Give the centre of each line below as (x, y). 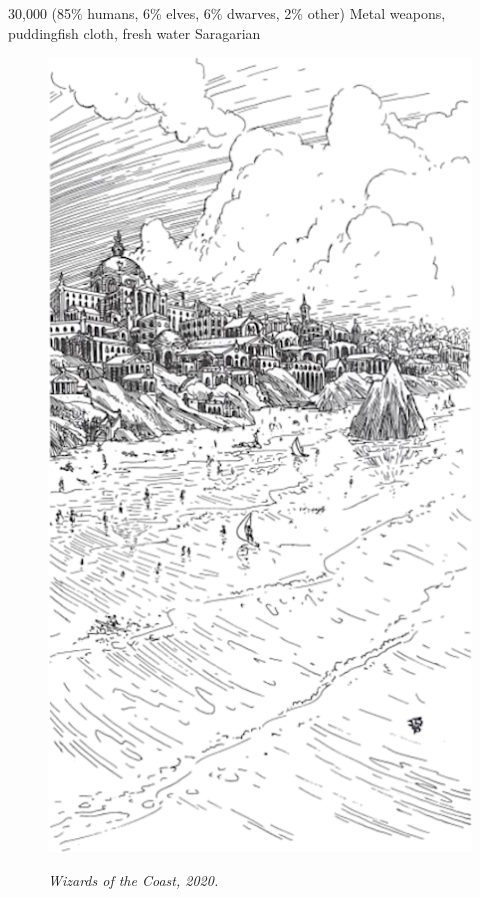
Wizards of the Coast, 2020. (133, 880)
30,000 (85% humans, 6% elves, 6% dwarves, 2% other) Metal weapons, (227, 13)
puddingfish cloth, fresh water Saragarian (134, 32)
